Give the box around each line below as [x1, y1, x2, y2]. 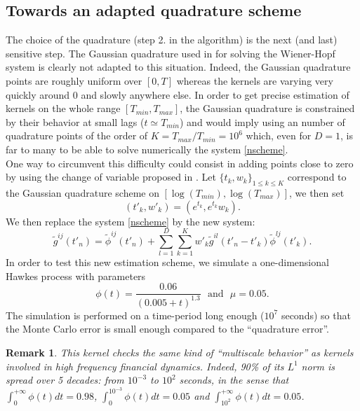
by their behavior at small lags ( [6, 114, 145, 129]
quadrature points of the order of [6, 128, 148, 143]
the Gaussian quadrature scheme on [6, 185, 159, 200]
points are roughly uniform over [6, 73, 142, 88]
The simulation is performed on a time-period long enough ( [6, 307, 265, 322]
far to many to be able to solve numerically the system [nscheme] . [6, 141, 288, 156]
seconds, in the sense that [179, 372, 289, 387]
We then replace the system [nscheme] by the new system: [6, 214, 255, 228]
